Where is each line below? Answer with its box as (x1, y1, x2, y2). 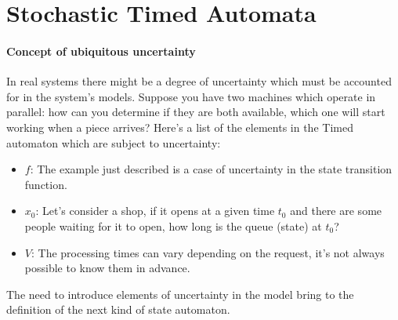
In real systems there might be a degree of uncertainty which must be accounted (6, 73, 392, 89)
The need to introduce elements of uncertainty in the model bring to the (6, 285, 354, 302)
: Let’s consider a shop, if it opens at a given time (35, 202, 275, 219)
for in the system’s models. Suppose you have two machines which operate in (6, 88, 376, 104)
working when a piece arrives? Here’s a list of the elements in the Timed (6, 118, 353, 135)
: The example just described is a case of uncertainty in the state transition (30, 161, 393, 177)
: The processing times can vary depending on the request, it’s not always (31, 244, 385, 260)
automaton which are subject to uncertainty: (6, 134, 221, 151)
